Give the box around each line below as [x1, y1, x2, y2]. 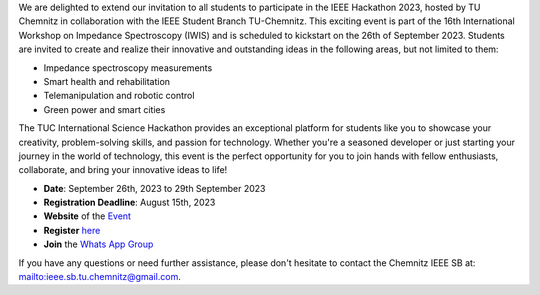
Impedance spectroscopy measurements [43, 61, 213, 74]
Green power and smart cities [43, 103, 166, 115]
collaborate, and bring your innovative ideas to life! [18, 164, 228, 176]
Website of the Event [43, 210, 132, 222]
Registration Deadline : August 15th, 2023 [43, 196, 216, 209]
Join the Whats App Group [43, 238, 154, 250]
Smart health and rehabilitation [43, 75, 170, 87]
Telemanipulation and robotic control [43, 90, 195, 102]
